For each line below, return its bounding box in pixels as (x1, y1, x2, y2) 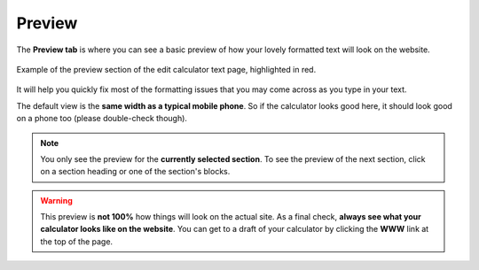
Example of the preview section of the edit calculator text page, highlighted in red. (16, 64, 317, 74)
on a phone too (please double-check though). (16, 113, 188, 124)
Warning (40, 195, 73, 205)
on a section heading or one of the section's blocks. (40, 166, 231, 177)
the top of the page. (40, 235, 114, 247)
